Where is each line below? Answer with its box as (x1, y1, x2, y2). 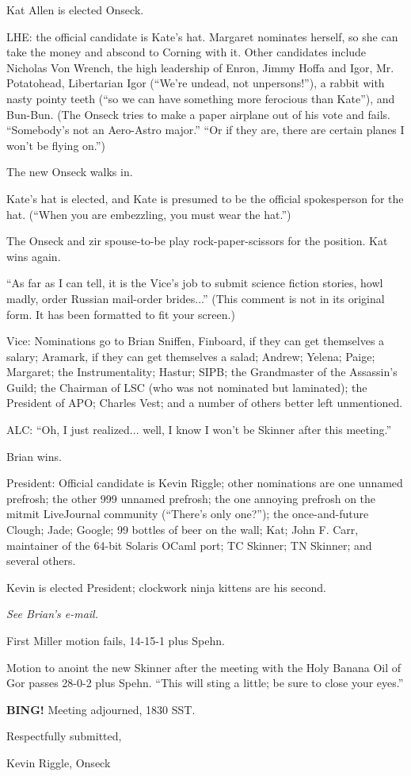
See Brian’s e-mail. (6, 605, 98, 622)
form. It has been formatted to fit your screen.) (6, 305, 235, 322)
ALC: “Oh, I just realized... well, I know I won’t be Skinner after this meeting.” (6, 421, 392, 438)
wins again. (6, 248, 61, 264)
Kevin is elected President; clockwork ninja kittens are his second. (6, 578, 326, 595)
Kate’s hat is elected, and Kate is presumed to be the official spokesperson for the (6, 190, 404, 206)
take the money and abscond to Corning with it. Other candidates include (6, 44, 367, 60)
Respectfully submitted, (6, 728, 122, 744)
